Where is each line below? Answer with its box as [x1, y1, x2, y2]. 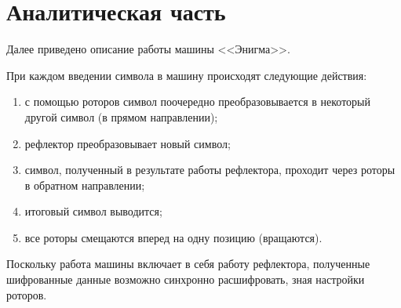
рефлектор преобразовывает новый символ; [24, 135, 231, 151]
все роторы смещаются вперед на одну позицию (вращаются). [24, 229, 323, 245]
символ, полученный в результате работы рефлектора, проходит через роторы [24, 161, 396, 178]
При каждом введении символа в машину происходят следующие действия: [6, 67, 367, 83]
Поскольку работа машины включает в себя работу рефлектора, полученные [6, 255, 370, 272]
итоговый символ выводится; [24, 203, 162, 219]
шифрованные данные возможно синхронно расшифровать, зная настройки [6, 271, 365, 288]
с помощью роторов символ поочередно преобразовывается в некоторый [24, 93, 370, 110]
